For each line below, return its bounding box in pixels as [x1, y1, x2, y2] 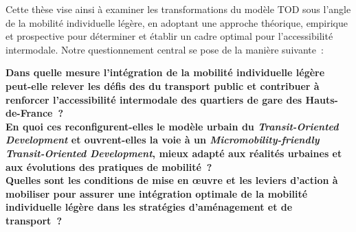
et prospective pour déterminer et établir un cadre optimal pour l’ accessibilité [5, 29, 333, 43]
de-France [5, 106, 53, 120]
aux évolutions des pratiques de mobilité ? [5, 159, 212, 174]
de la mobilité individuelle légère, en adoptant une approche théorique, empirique [5, 15, 348, 30]
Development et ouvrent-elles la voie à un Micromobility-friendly [5, 132, 320, 147]
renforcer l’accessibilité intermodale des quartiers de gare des [5, 92, 302, 106]
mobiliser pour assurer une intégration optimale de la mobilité [5, 186, 308, 200]
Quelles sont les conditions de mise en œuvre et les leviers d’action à [5, 173, 338, 187]
